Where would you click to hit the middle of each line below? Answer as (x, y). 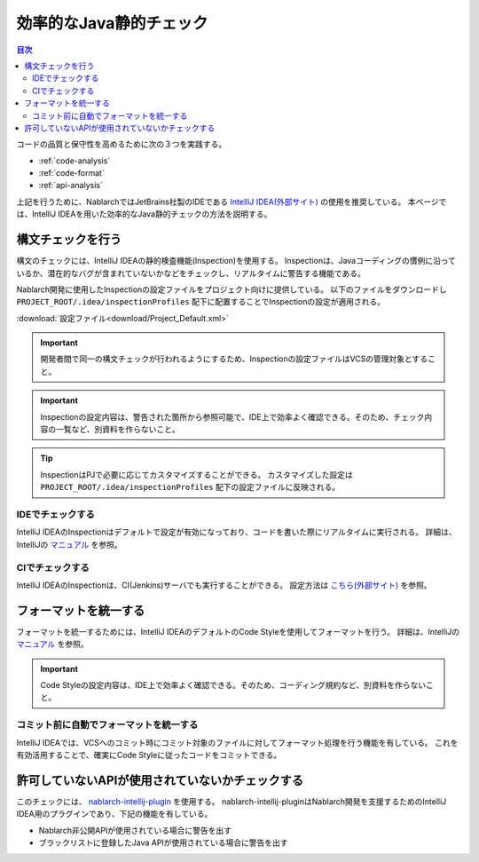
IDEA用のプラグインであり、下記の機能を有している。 (114, 814)
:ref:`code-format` (72, 173)
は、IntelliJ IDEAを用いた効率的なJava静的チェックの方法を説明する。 (144, 214)
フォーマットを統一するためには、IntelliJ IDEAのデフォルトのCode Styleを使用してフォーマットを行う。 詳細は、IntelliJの (238, 631)
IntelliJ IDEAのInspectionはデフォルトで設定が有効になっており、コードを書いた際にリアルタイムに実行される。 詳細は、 (236, 532)
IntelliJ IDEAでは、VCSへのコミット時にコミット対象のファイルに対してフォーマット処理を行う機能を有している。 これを (237, 742)
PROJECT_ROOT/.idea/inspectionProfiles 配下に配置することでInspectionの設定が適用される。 (201, 302)
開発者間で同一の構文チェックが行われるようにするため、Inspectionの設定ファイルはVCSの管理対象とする (234, 359)
